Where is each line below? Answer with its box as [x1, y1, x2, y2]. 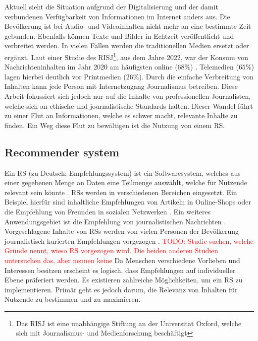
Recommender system [4, 144, 119, 159]
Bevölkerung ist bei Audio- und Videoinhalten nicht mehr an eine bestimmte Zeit [4, 21, 251, 31]
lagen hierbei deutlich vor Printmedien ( [4, 71, 126, 81]
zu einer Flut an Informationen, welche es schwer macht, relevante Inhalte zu [4, 110, 238, 121]
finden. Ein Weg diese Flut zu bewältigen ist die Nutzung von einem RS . [4, 120, 225, 130]
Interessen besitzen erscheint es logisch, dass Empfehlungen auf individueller [4, 265, 236, 275]
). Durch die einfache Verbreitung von [139, 71, 254, 81]
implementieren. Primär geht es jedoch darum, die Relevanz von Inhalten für [4, 284, 238, 294]
